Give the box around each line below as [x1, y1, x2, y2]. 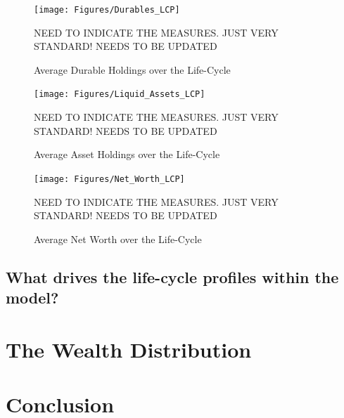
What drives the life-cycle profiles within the [6, 266, 339, 287]
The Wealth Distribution [6, 334, 252, 363]
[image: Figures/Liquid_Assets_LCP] [34, 89, 205, 100]
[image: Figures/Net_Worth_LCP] [34, 174, 185, 184]
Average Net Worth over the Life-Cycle [34, 231, 202, 246]
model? [6, 287, 59, 308]
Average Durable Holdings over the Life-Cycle [34, 62, 231, 77]
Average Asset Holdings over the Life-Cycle [34, 147, 220, 162]
